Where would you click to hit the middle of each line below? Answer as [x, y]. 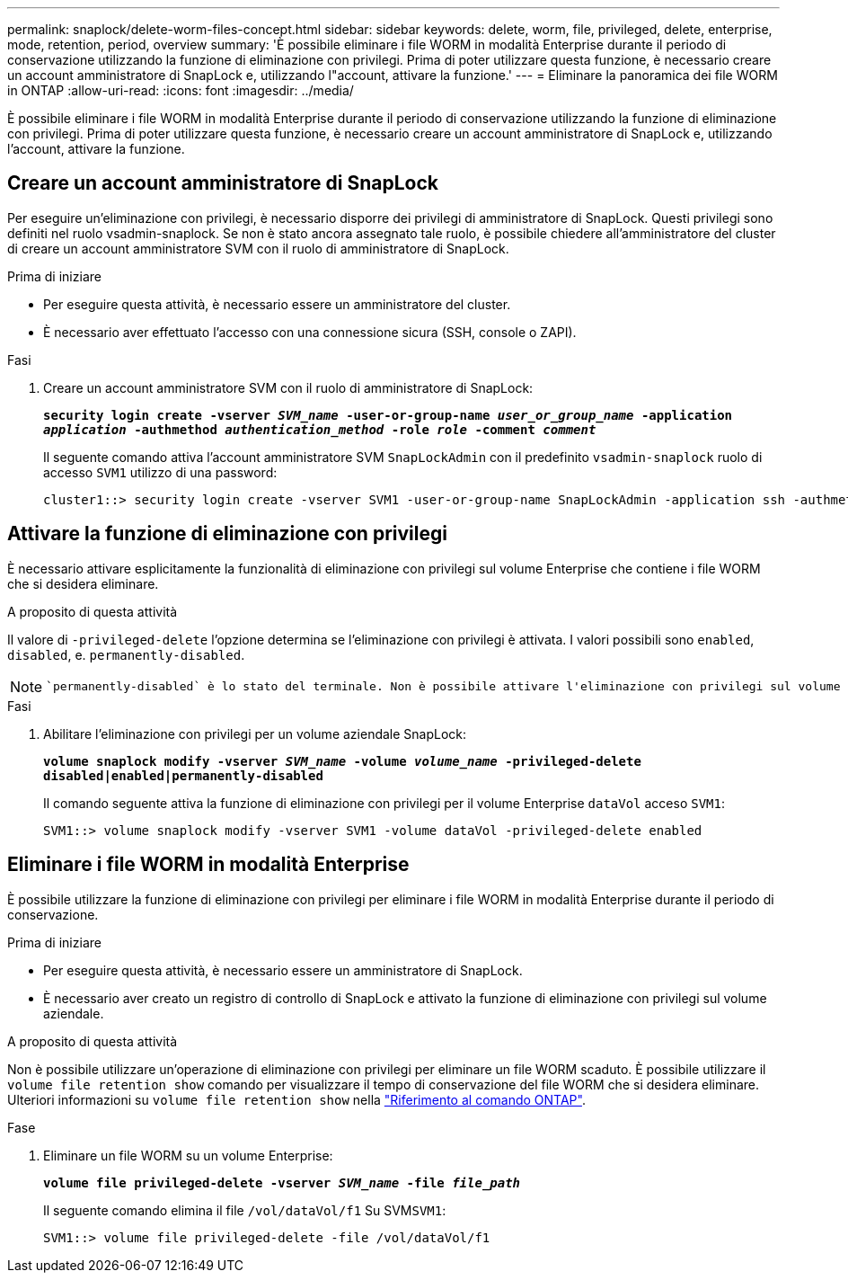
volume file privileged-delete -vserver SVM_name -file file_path [282, 1182]
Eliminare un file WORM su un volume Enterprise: [188, 1155]
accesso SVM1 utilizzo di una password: [160, 472]
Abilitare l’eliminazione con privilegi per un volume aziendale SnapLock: [255, 733]
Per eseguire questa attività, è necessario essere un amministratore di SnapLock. [283, 970]
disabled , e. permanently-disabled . [126, 654]
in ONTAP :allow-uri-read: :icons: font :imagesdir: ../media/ [181, 90]
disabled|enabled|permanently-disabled [183, 775]
